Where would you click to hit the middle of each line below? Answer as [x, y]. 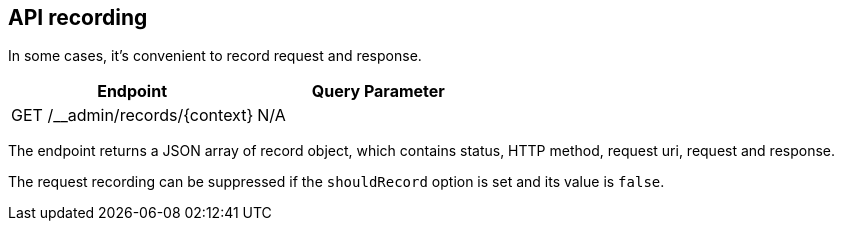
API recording [78, 17]
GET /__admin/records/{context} [132, 115]
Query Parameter [378, 91]
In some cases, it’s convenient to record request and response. [215, 56]
